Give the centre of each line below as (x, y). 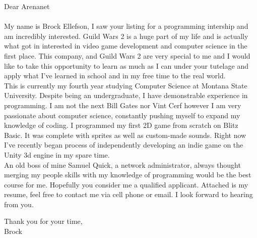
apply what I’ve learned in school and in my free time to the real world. (115, 76)
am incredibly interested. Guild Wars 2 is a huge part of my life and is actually (126, 36)
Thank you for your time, (43, 221)
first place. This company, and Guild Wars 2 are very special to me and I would (127, 55)
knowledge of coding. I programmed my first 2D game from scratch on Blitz (121, 125)
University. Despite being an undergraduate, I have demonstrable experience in (126, 95)
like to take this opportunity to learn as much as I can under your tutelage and (126, 65)
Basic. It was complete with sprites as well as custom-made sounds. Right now (125, 135)
